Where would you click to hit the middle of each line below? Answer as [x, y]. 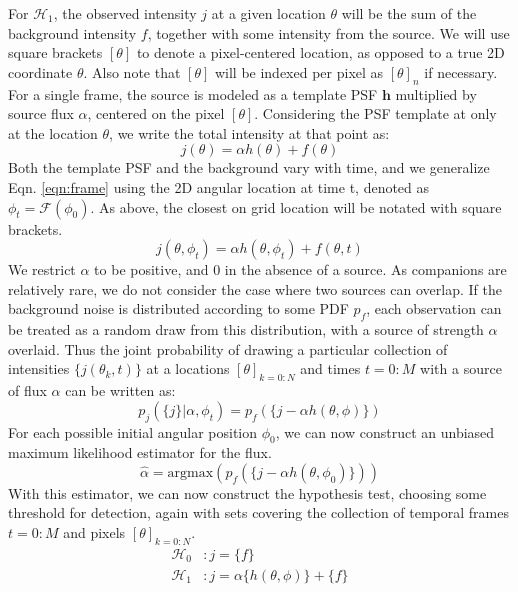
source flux [41, 113]
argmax [190, 472]
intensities [39, 368]
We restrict [42, 269]
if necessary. [461, 71]
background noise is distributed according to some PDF [178, 308]
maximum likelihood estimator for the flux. [140, 452]
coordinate [40, 71]
